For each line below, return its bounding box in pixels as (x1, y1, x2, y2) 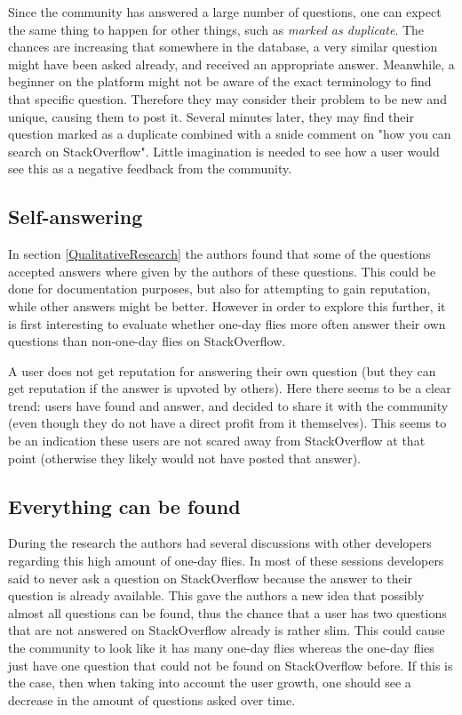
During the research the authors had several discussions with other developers (8, 534, 432, 552)
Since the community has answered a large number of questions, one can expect (8, 3, 442, 20)
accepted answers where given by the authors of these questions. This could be (8, 261, 436, 280)
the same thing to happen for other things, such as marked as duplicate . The (8, 20, 425, 38)
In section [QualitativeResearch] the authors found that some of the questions (8, 245, 431, 263)
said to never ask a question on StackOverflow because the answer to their (8, 568, 413, 587)
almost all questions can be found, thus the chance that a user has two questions (8, 603, 447, 622)
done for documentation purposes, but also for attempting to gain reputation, (8, 279, 431, 298)
